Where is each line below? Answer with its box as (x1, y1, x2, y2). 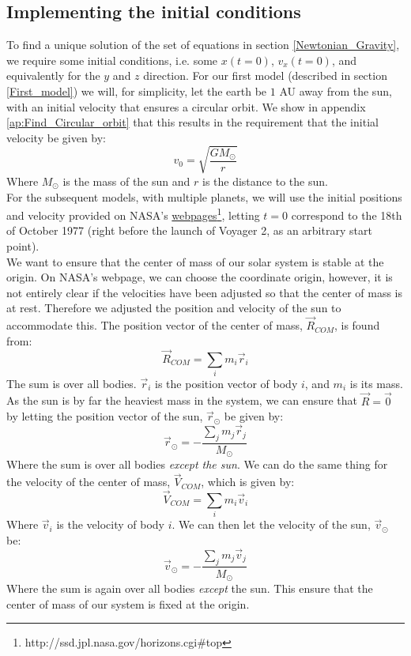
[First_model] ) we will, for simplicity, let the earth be (6, 82, 267, 99)
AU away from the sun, (279, 82, 392, 99)
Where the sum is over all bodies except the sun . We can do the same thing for (6, 456, 388, 473)
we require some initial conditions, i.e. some (6, 51, 218, 68)
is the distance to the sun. (202, 172, 328, 189)
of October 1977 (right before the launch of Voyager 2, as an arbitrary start (6, 222, 372, 239)
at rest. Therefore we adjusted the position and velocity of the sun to (6, 300, 341, 316)
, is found (334, 317, 380, 334)
